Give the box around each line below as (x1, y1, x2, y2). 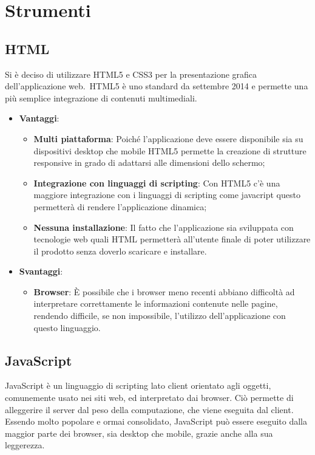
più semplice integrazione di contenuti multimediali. (5, 91, 197, 104)
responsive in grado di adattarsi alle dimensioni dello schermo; (33, 156, 265, 169)
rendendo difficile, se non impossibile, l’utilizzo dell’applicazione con (33, 309, 286, 322)
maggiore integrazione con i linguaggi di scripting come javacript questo (33, 188, 300, 201)
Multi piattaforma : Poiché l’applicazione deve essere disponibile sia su (33, 132, 303, 145)
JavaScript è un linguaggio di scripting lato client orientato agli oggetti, (5, 379, 271, 392)
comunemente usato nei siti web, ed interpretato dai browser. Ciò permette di (5, 391, 294, 404)
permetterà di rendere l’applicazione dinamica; (33, 200, 207, 213)
